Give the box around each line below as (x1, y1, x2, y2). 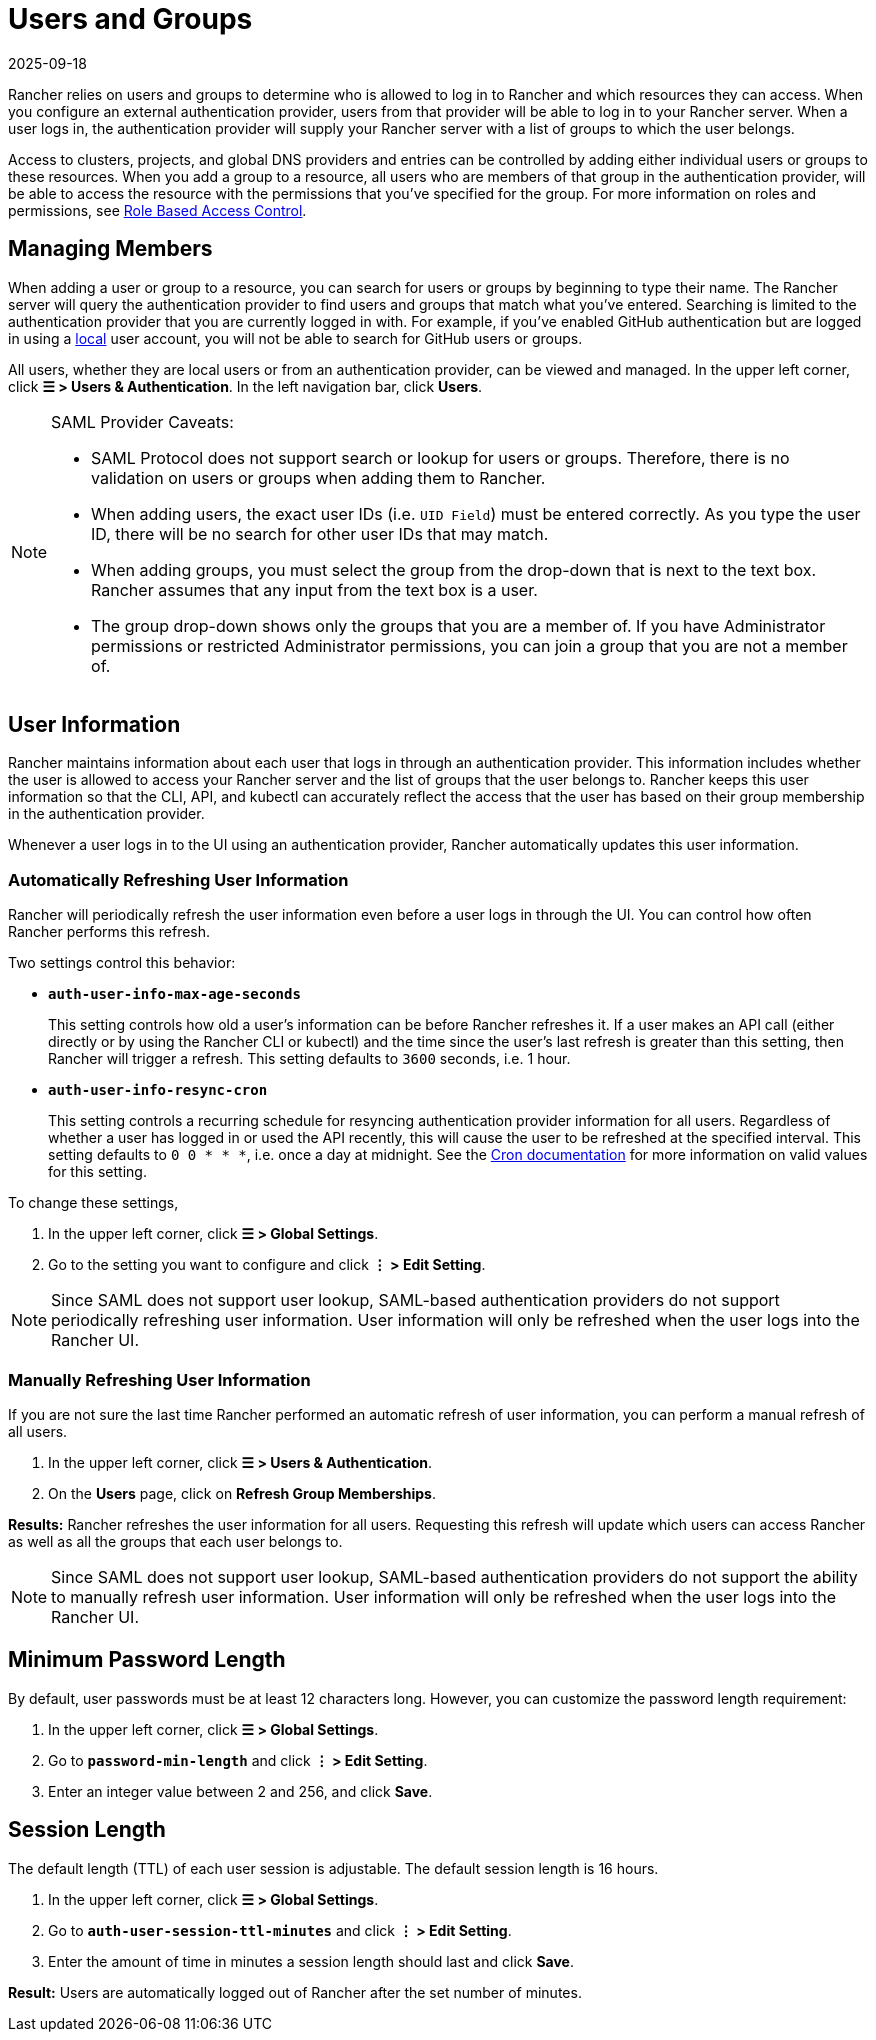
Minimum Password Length (8, 1647, 286, 1673)
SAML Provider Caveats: (51, 411, 234, 432)
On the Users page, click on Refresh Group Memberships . (48, 1484, 436, 1502)
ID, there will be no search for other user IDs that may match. (91, 523, 549, 544)
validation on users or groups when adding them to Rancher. (91, 467, 546, 488)
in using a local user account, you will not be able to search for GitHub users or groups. (8, 329, 583, 347)
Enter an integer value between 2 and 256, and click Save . (48, 1782, 433, 1800)
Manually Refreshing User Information (8, 1369, 311, 1390)
